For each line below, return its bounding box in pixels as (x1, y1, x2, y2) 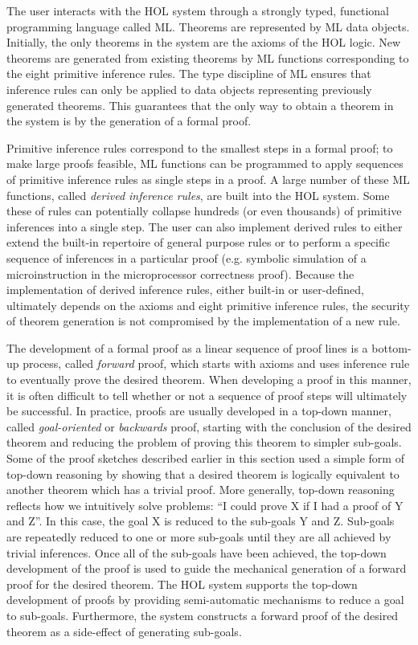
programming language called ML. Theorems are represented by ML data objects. (6, 18, 410, 35)
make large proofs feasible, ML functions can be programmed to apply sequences (6, 155, 404, 172)
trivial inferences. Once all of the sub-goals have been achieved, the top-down (6, 544, 387, 561)
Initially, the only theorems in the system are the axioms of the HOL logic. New (6, 34, 401, 51)
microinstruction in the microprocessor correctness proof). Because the (6, 265, 354, 282)
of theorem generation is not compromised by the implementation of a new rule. (6, 312, 400, 329)
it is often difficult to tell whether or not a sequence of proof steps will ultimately (6, 386, 408, 403)
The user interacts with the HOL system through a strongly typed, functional (6, 2, 389, 18)
